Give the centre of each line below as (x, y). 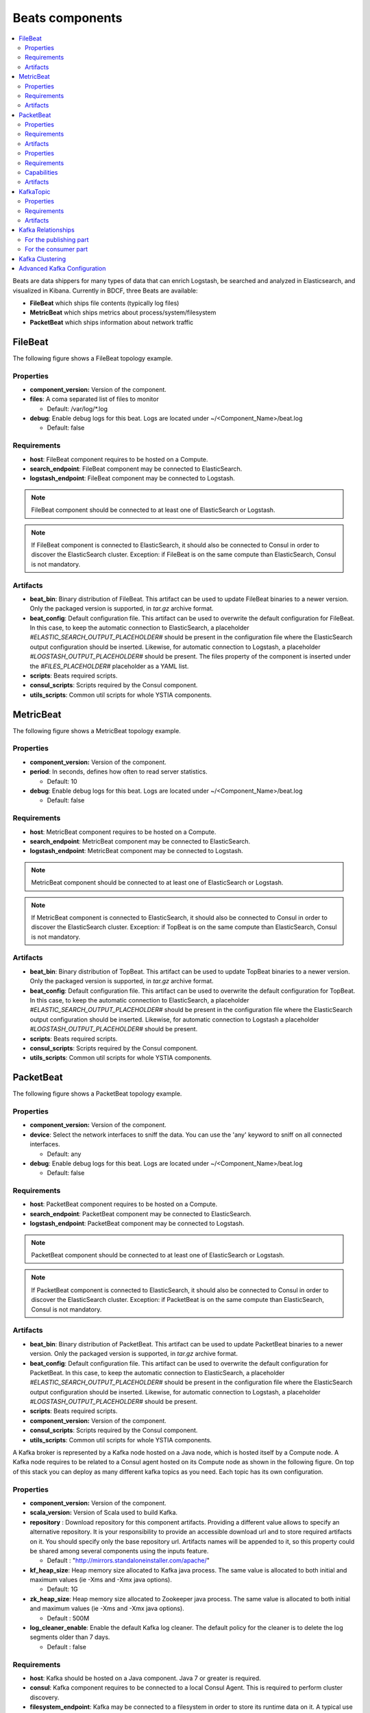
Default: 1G (62, 1589)
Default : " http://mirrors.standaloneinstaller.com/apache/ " (128, 1561)
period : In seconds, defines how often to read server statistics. (119, 772)
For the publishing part (57, 239)
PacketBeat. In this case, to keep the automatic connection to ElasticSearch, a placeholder (157, 1372)
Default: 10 (62, 781)
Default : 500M (68, 1618)
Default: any (64, 1154)
